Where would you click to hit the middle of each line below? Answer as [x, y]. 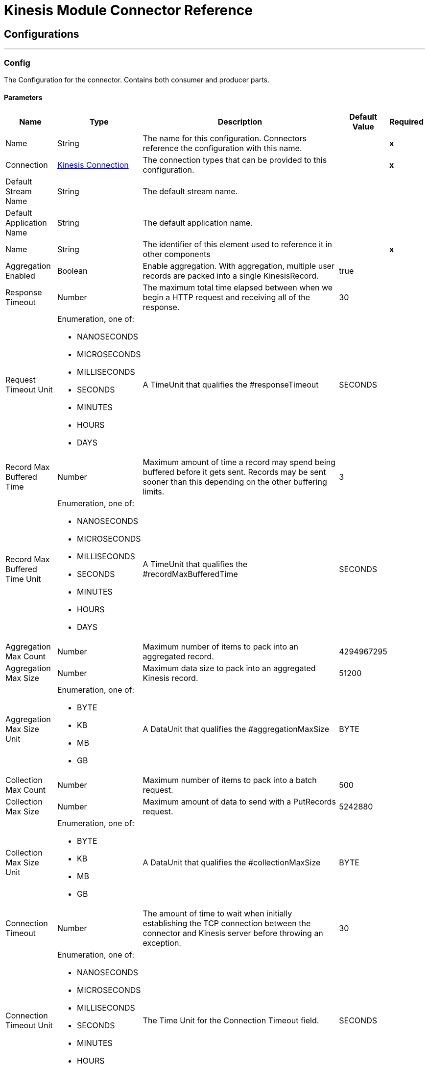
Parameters [23, 97]
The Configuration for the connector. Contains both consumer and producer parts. [137, 79]
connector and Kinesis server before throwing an [233, 933]
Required [406, 122]
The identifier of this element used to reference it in [238, 245]
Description [240, 122]
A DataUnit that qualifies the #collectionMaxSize [232, 863]
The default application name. [198, 223]
